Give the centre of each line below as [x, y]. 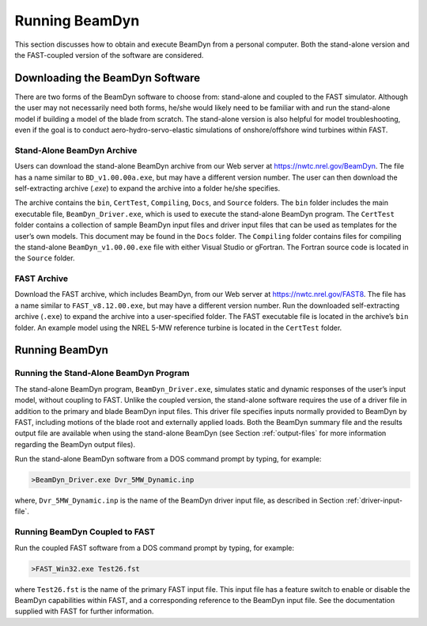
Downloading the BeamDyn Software [108, 78]
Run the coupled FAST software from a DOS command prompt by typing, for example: [155, 548]
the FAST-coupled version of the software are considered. [109, 55]
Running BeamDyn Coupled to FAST [85, 532]
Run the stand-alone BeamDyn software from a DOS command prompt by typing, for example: [168, 459]
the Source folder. [45, 258]
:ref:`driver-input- [374, 501]
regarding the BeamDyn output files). [75, 444]
